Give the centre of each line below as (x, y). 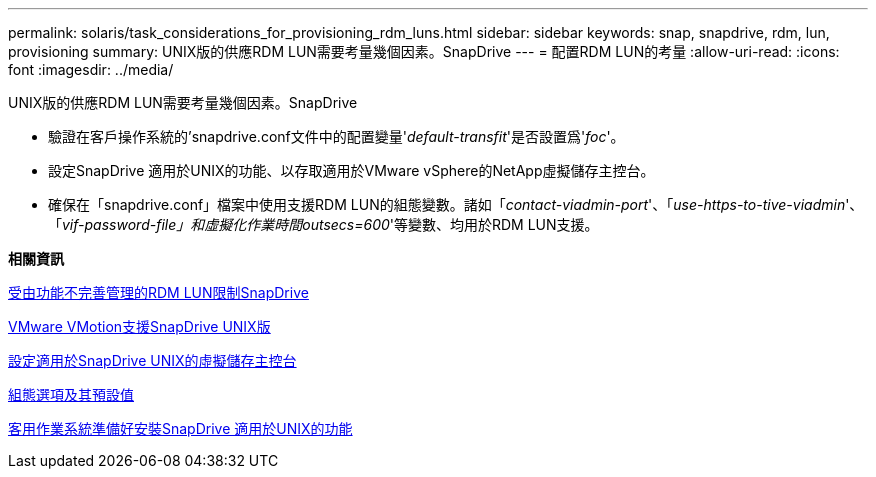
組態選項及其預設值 (71, 394)
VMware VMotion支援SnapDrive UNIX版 (139, 326)
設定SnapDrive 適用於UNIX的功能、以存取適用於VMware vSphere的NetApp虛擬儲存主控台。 (351, 170)
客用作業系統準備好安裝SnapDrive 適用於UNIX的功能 (180, 428)
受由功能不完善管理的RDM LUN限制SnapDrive (158, 292)
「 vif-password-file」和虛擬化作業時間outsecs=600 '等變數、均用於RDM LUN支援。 (323, 224)
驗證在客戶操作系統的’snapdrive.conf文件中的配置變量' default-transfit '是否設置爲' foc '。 (336, 136)
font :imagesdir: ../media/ (91, 69)
